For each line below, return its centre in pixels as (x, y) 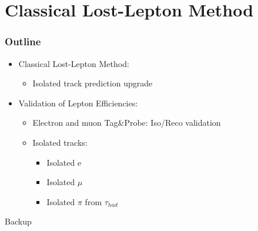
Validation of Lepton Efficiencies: (78, 103)
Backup (18, 221)
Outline (23, 41)
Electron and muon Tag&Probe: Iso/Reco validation (127, 123)
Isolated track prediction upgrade (93, 83)
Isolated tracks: (60, 142)
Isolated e (64, 162)
